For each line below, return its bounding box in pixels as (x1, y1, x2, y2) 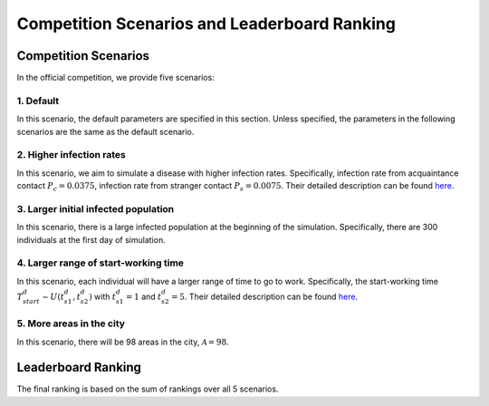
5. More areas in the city (16, 317, 126, 330)
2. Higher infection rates (16, 149, 126, 161)
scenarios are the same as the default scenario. (16, 126, 195, 137)
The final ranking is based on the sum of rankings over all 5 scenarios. (16, 383, 279, 394)
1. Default (16, 94, 59, 107)
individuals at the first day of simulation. (16, 234, 167, 245)
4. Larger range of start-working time (16, 256, 185, 269)
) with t (89, 291, 117, 302)
